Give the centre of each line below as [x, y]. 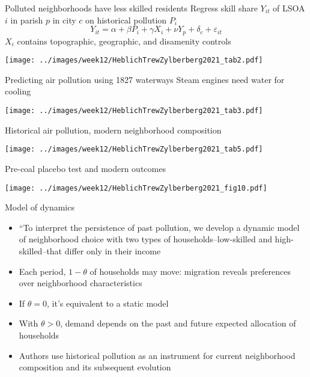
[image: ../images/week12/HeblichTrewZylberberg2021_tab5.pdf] [134, 149]
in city [64, 20]
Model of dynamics [40, 207]
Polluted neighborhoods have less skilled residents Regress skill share [131, 8]
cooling [18, 91]
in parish [27, 20]
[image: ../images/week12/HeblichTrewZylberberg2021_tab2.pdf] [134, 60]
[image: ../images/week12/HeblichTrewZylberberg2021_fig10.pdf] [136, 188]
